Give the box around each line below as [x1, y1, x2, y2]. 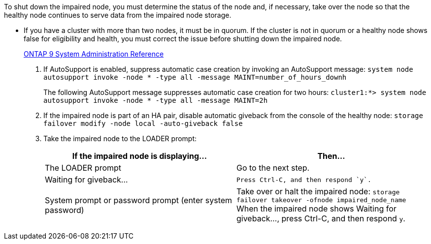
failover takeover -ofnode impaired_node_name [236, 196, 406, 204]
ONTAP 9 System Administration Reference [24, 50, 164, 58]
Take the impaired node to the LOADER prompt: [43, 134, 197, 143]
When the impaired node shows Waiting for [236, 204, 397, 213]
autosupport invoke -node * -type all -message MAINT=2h [43, 96, 268, 104]
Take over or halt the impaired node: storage [236, 186, 400, 196]
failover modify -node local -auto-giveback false [43, 120, 243, 127]
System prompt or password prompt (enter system [45, 195, 232, 205]
